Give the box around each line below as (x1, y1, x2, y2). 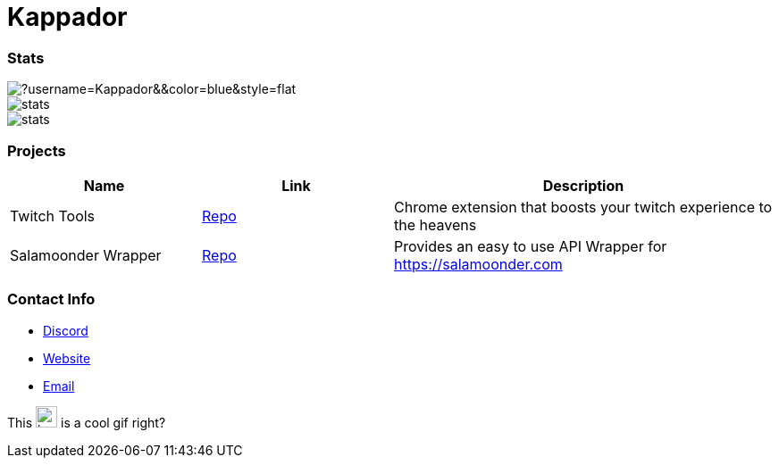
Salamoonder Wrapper (10, 245, 162, 264)
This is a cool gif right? (7, 414, 166, 430)
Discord (43, 322, 88, 338)
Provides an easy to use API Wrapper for (394, 237, 667, 255)
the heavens (394, 215, 477, 234)
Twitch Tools (10, 206, 96, 225)
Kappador (7, 2, 128, 32)
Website (43, 350, 91, 366)
